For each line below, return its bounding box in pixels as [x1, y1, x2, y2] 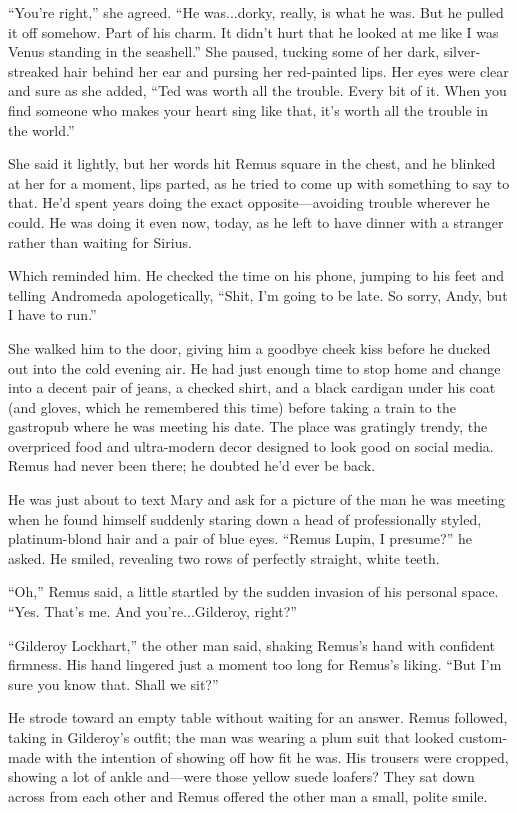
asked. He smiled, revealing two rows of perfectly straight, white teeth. [8, 547, 440, 568]
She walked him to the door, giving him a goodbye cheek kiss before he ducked [8, 337, 491, 358]
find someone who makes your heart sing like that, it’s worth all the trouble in [8, 99, 488, 120]
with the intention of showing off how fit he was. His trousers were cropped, [45, 746, 509, 767]
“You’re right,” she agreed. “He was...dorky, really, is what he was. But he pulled [8, 2, 504, 22]
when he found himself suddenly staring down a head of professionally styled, [8, 508, 482, 529]
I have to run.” [8, 304, 97, 325]
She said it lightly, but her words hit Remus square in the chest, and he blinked [8, 153, 496, 174]
